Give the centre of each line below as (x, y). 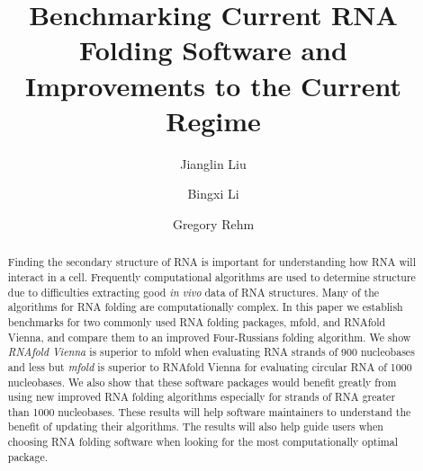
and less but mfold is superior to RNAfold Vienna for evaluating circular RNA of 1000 (210, 366)
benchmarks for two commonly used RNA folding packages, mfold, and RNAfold (197, 321)
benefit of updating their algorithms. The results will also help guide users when (195, 427)
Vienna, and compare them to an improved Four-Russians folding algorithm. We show (209, 337)
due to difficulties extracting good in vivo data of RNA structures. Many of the (193, 292)
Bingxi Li (213, 194)
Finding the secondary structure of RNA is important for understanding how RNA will (211, 262)
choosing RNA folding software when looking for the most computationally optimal (202, 442)
